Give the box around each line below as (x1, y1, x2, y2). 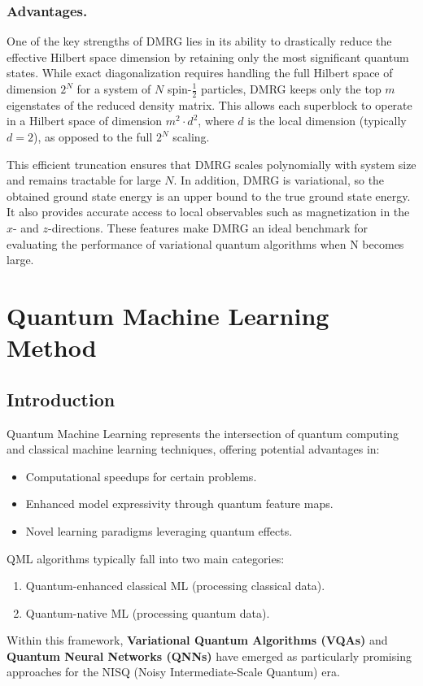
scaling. (172, 128, 210, 145)
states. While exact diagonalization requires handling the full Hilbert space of (7, 64, 393, 81)
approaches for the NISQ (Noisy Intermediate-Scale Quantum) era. (7, 663, 340, 680)
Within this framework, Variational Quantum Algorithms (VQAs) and (7, 632, 388, 649)
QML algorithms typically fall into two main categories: (7, 549, 285, 567)
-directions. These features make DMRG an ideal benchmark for (48, 219, 368, 236)
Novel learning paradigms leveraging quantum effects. (25, 522, 293, 539)
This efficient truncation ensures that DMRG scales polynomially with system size (7, 155, 416, 172)
